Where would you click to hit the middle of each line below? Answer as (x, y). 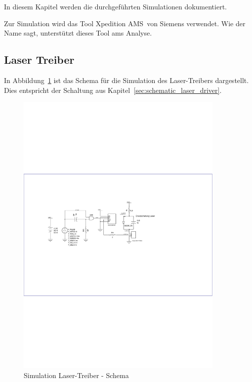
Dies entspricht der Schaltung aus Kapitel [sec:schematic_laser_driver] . (113, 90)
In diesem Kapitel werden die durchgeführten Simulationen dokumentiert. (115, 6)
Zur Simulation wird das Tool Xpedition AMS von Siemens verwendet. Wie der (125, 23)
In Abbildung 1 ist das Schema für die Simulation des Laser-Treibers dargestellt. (126, 80)
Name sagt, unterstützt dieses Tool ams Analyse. (78, 33)
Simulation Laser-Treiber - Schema (76, 375)
